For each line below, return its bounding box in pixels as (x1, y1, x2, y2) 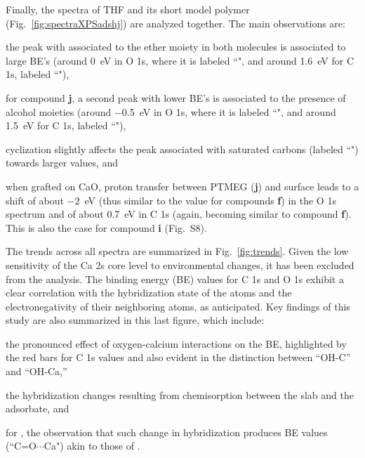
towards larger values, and (6, 155, 119, 170)
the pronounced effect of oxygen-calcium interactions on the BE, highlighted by (6, 336, 347, 351)
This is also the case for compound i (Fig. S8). (6, 220, 207, 235)
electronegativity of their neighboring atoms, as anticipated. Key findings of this (6, 299, 350, 313)
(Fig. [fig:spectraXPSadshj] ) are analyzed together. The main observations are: (6, 15, 345, 30)
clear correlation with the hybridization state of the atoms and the (6, 285, 292, 300)
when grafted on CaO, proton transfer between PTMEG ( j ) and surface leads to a (6, 178, 359, 193)
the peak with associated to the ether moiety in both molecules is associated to (6, 39, 346, 54)
